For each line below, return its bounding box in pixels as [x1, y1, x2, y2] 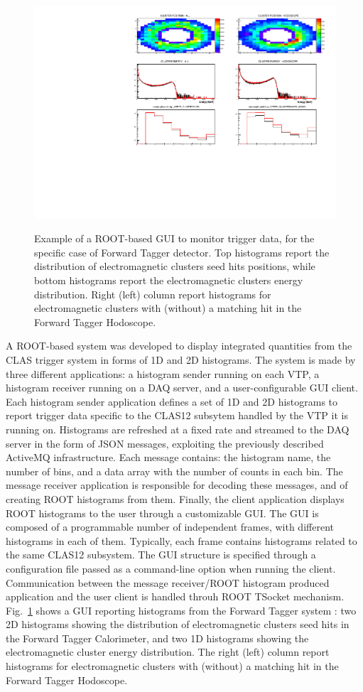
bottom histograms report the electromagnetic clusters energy [34, 273, 303, 288]
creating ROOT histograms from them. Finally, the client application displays [6, 491, 345, 506]
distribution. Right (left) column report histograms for [34, 286, 271, 301]
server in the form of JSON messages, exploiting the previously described [6, 436, 324, 450]
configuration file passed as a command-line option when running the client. [6, 561, 336, 575]
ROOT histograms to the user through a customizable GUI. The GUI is [6, 505, 319, 520]
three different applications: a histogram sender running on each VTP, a [6, 366, 320, 381]
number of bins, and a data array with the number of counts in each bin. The [6, 463, 343, 478]
